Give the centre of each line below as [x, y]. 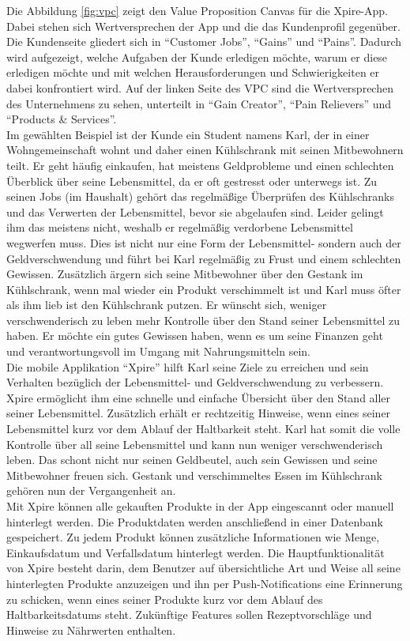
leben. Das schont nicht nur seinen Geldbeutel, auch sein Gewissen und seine [192, 460]
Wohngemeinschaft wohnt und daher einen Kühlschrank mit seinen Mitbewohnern [205, 150]
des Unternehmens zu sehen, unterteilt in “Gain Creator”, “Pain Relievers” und [199, 103]
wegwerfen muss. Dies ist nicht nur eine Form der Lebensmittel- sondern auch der [204, 242]
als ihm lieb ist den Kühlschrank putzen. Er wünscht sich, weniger [167, 305]
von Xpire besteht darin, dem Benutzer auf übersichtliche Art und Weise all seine [203, 568]
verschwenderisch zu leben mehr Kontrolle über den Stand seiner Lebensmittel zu [203, 320]
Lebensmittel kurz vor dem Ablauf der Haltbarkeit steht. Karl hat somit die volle [203, 429]
